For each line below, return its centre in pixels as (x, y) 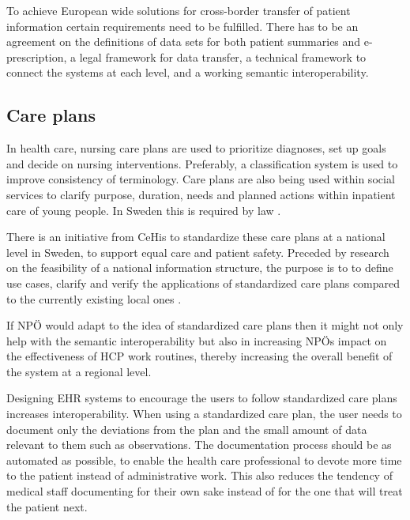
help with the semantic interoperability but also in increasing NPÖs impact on (197, 340)
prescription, (37, 57)
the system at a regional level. (79, 371)
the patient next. (47, 506)
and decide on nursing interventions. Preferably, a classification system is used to (202, 163)
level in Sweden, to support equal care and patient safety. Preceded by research (198, 252)
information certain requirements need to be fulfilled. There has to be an (182, 26)
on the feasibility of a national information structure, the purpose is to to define (200, 268)
